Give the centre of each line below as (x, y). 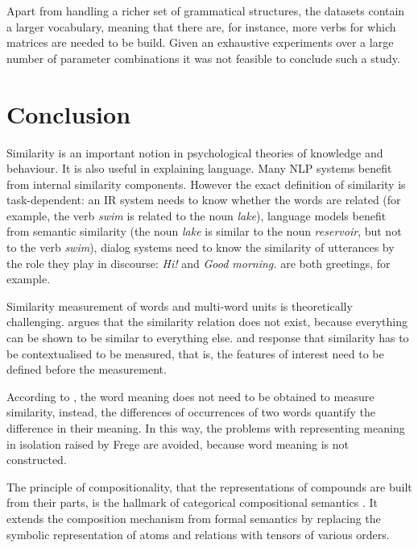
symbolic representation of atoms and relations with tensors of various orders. (198, 534)
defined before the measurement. (87, 369)
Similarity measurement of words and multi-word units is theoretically (180, 305)
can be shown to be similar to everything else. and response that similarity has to (208, 338)
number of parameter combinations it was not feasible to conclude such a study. (203, 58)
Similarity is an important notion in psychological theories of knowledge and (195, 152)
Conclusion (69, 113)
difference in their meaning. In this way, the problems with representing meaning (206, 428)
